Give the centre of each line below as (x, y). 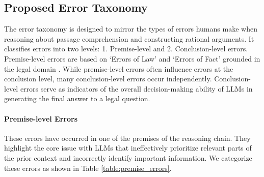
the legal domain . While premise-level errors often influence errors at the (119, 68)
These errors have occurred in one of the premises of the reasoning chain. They (127, 138)
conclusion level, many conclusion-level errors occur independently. (108, 79)
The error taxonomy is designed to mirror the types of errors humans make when (131, 29)
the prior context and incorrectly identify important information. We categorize (128, 157)
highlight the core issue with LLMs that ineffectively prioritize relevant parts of (128, 148)
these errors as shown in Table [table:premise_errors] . (88, 168)
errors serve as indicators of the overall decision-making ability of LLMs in (136, 88)
